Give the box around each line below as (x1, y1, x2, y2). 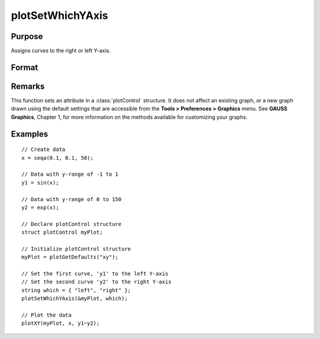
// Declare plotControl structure (21, 221, 121, 227)
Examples (11, 129, 49, 139)
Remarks (11, 81, 45, 91)
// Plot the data (21, 311, 72, 318)
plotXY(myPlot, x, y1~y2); (21, 320, 100, 327)
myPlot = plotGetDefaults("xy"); (21, 254, 119, 260)
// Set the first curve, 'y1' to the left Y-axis (21, 270, 169, 277)
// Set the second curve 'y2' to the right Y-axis (21, 279, 172, 285)
